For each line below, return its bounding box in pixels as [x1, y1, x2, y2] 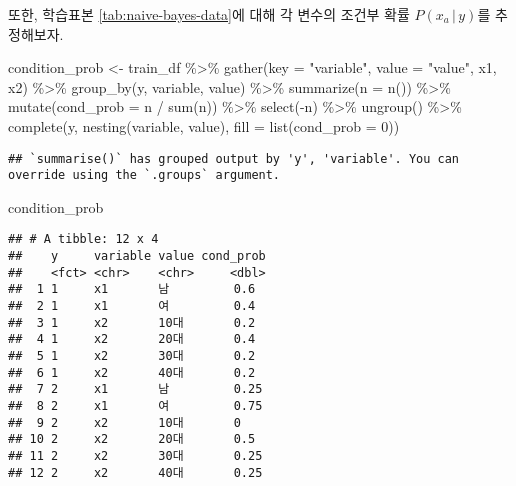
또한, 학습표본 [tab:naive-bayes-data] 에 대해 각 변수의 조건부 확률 [8, 4, 410, 24]
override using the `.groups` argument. [8, 168, 281, 183]
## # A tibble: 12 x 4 [8, 232, 159, 247]
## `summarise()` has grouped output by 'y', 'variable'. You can [8, 151, 460, 166]
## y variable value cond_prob [8, 249, 266, 264]
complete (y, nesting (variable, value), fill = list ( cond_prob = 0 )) [8, 115, 400, 136]
